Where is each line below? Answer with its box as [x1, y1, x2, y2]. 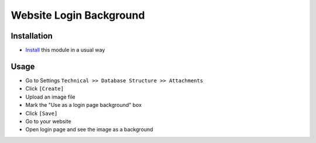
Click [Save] [25, 110, 58, 117]
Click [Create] [25, 85, 64, 92]
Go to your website [25, 117, 71, 125]
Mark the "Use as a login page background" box [25, 102, 142, 109]
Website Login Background [11, 9, 145, 22]
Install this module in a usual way [25, 47, 105, 54]
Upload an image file [25, 93, 75, 100]
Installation [11, 31, 53, 41]
